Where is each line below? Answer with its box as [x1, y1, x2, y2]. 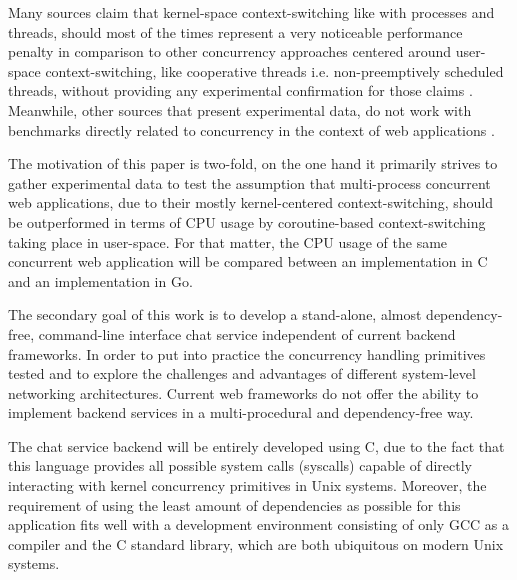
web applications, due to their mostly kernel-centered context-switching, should [8, 192, 493, 213]
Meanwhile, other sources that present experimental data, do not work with [8, 99, 472, 120]
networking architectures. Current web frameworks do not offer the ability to [8, 382, 479, 403]
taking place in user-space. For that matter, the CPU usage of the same [8, 231, 448, 252]
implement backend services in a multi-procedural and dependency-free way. [8, 402, 474, 423]
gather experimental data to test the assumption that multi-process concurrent [8, 172, 491, 193]
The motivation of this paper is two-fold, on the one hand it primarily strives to [8, 153, 498, 174]
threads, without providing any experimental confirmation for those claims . [8, 80, 473, 101]
